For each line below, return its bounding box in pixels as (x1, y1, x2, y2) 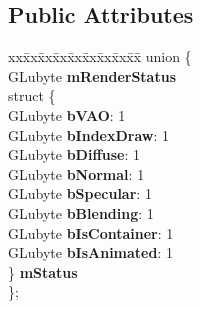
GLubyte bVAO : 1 (8, 104, 126, 125)
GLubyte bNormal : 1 (8, 163, 145, 184)
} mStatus (8, 261, 78, 282)
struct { (8, 85, 56, 106)
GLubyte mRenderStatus (8, 65, 177, 86)
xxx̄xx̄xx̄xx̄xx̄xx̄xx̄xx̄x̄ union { (8, 46, 192, 67)
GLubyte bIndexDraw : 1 (8, 124, 170, 145)
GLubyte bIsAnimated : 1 (8, 242, 174, 263)
